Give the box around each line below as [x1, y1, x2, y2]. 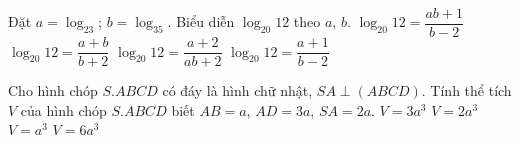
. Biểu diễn [167, 11, 235, 32]
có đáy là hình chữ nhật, [162, 80, 313, 101]
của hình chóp [20, 99, 107, 120]
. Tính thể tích [421, 80, 512, 101]
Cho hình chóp [8, 80, 98, 101]
